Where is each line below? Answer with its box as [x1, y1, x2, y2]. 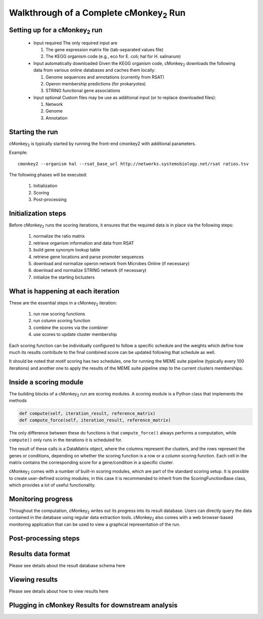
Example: [9, 149, 28, 156]
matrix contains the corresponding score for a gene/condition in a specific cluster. [9, 459, 174, 465]
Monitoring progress [9, 495, 73, 503]
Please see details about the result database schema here [9, 562, 126, 568]
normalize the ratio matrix [33, 233, 85, 239]
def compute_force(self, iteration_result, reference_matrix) [19, 417, 171, 423]
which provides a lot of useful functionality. [9, 482, 96, 488]
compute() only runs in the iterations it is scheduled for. [9, 437, 123, 443]
